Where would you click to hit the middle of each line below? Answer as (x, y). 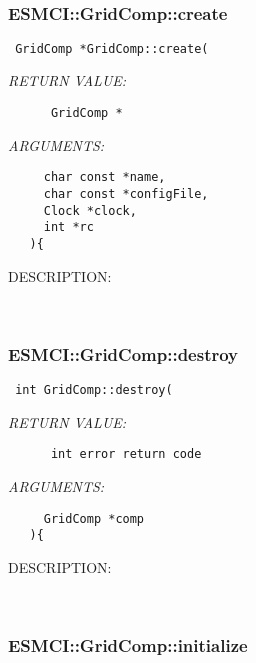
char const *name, (104, 177)
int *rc (68, 227)
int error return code (126, 454)
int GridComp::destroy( (94, 390)
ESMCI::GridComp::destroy (123, 353)
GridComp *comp (94, 518)
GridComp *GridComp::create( (112, 48)
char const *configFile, (126, 193)
